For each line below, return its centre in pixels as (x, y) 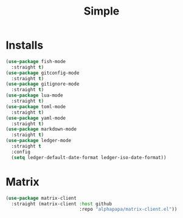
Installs (25, 45)
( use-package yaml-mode (36, 118)
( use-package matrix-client (41, 198)
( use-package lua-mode (34, 95)
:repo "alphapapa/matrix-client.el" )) (128, 209)
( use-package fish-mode (36, 61)
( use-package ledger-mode (38, 141)
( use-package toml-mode (36, 107)
